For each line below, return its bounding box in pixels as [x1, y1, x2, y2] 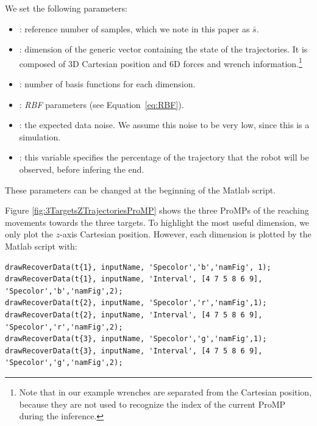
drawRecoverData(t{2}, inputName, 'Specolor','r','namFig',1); [5, 298, 267, 308]
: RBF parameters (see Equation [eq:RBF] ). [19, 98, 184, 110]
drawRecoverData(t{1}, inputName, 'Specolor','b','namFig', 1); [5, 262, 271, 272]
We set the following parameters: [5, 2, 127, 14]
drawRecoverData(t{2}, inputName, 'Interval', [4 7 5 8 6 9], [5, 310, 263, 319]
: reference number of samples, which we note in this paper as [19, 22, 250, 35]
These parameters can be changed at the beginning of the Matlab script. [5, 183, 276, 196]
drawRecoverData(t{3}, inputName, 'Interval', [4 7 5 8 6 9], [5, 346, 263, 355]
